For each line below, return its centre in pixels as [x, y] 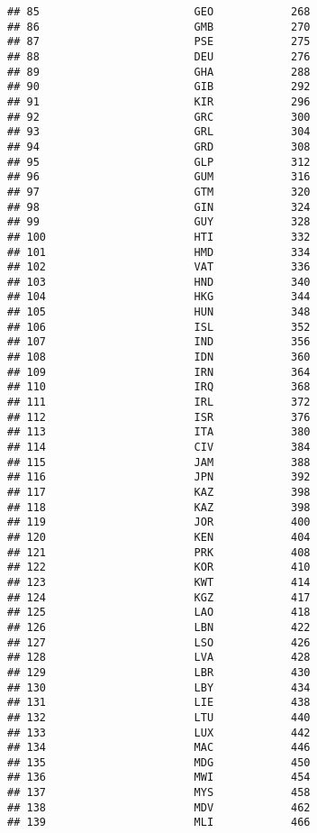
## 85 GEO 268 [159, 12]
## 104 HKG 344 [159, 297]
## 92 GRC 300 [159, 117]
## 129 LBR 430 [159, 672]
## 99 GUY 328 [159, 222]
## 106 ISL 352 [159, 327]
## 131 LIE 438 [159, 703]
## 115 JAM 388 [159, 462]
